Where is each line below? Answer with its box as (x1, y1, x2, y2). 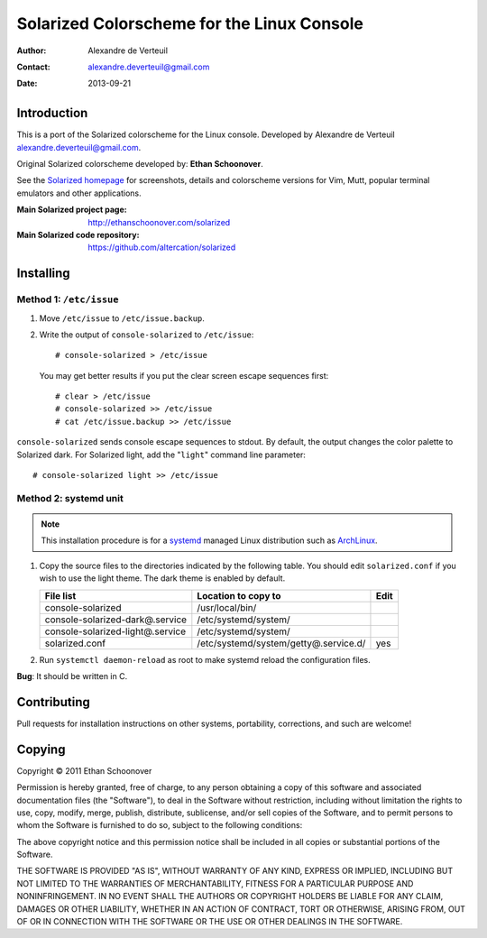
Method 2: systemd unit (16, 492, 124, 504)
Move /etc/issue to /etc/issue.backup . (39, 312, 205, 324)
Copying (16, 741, 66, 757)
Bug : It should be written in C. (16, 670, 128, 681)
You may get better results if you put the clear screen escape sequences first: (39, 370, 329, 381)
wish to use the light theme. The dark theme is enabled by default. (39, 573, 286, 584)
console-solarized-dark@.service (44, 613, 188, 626)
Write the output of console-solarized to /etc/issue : (39, 329, 254, 340)
